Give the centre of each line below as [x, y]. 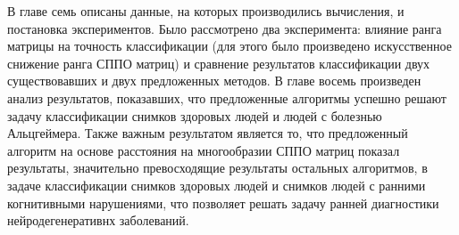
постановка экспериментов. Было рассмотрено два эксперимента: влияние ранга [225, 28]
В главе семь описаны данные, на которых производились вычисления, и [206, 11]
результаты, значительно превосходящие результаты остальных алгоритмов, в [217, 168]
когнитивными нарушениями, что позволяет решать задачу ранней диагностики [223, 203]
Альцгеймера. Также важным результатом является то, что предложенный [208, 133]
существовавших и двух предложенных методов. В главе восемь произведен [214, 81]
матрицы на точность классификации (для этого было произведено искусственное [229, 46]
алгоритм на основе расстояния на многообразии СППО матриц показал [204, 150]
